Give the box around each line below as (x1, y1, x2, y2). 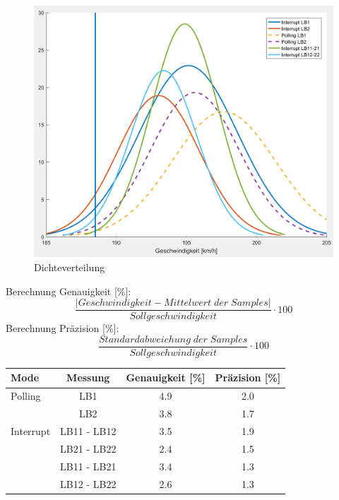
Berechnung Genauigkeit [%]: (6, 283, 131, 298)
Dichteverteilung (34, 260, 105, 275)
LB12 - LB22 (60, 476, 117, 491)
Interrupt (11, 423, 51, 438)
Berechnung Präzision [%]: (6, 321, 119, 335)
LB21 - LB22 (60, 441, 117, 456)
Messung (66, 370, 110, 385)
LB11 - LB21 (60, 458, 117, 473)
